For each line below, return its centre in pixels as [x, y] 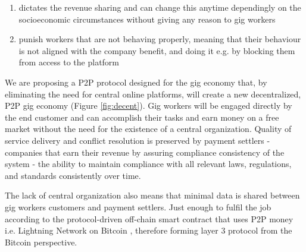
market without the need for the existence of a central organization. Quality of [148, 129]
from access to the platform [69, 62]
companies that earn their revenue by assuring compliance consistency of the [145, 152]
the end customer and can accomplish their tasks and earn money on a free [142, 117]
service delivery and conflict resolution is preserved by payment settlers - [138, 140]
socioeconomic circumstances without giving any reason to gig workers [147, 19]
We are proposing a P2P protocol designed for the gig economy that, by [136, 82]
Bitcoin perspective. [41, 242]
